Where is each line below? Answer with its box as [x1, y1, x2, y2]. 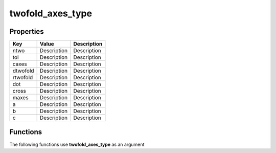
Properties [9, 27, 44, 36]
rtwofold [12, 74, 33, 81]
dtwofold [12, 67, 34, 74]
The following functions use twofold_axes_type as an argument [9, 141, 145, 147]
